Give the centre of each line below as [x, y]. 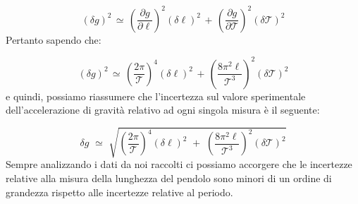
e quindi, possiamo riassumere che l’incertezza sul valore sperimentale [156, 96]
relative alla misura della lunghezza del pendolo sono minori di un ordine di [169, 178]
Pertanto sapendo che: [54, 39]
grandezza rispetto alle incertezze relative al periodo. [119, 192]
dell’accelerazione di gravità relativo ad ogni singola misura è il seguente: [163, 110]
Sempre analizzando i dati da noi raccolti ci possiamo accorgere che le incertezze [179, 164]
